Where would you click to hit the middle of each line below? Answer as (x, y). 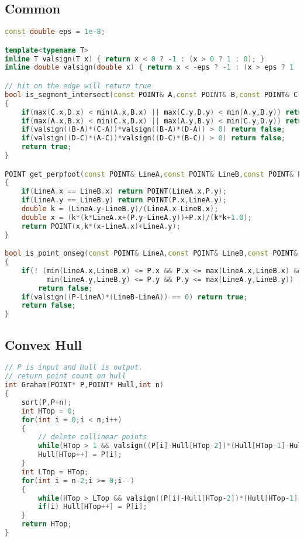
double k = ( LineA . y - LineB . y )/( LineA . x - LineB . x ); (120, 209)
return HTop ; (46, 524)
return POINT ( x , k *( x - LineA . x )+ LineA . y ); (101, 226)
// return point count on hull (65, 376)
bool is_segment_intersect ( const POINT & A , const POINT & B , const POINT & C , (153, 94)
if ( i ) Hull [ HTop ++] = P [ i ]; (93, 507)
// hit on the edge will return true (78, 86)
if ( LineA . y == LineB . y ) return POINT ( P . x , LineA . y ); (124, 200)
